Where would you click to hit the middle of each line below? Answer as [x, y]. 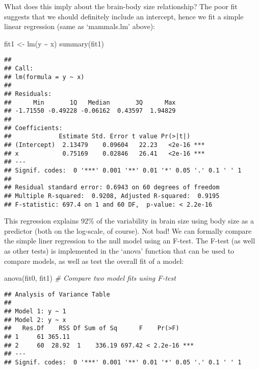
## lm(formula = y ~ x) [44, 77]
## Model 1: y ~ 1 [35, 312]
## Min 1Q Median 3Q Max [90, 102]
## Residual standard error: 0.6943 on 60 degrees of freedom [112, 188]
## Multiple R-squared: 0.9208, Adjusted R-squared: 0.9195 [112, 196]
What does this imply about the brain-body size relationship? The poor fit [121, 6]
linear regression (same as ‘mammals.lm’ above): [80, 26]
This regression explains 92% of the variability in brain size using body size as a [129, 221]
